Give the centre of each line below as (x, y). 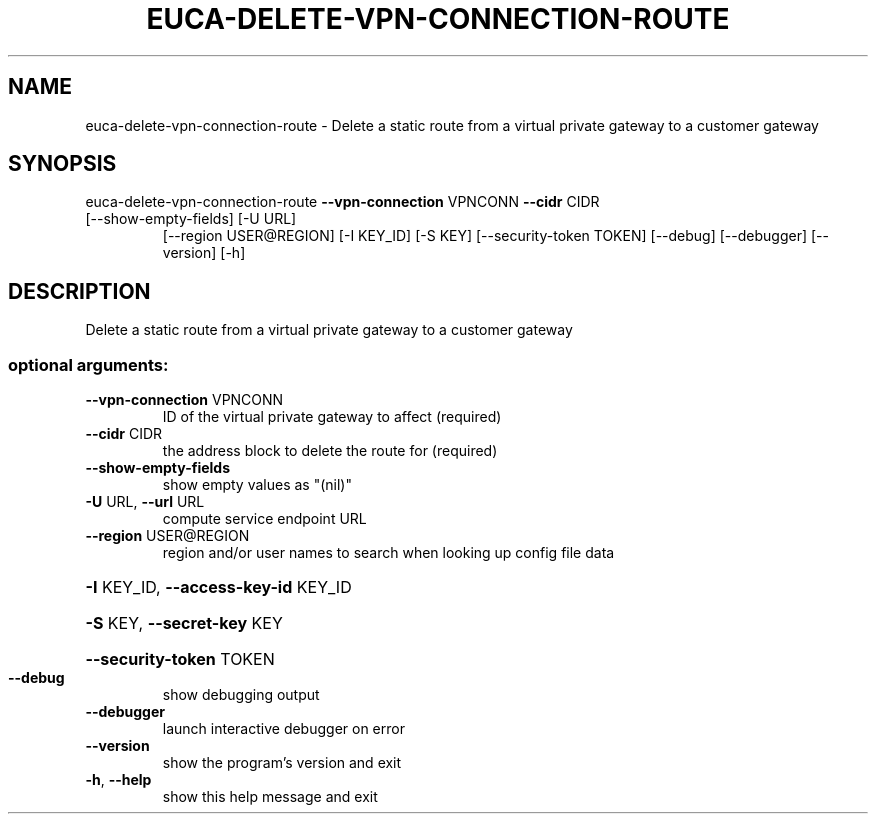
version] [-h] (204, 253)
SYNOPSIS (62, 164)
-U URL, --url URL (145, 502)
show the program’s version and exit (282, 763)
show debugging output (241, 695)
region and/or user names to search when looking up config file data (388, 553)
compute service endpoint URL (264, 519)
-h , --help (118, 780)
